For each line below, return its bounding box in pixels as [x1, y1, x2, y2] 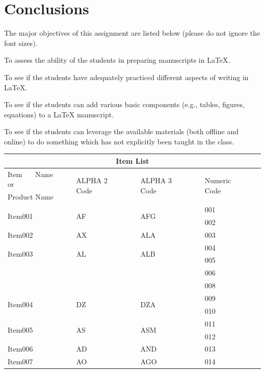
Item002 [8, 229, 33, 240]
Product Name [8, 191, 54, 202]
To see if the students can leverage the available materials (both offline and [4, 126, 239, 137]
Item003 [8, 248, 33, 259]
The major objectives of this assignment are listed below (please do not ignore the [4, 28, 260, 38]
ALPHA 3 [140, 175, 172, 186]
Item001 [8, 210, 33, 221]
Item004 [8, 299, 33, 310]
